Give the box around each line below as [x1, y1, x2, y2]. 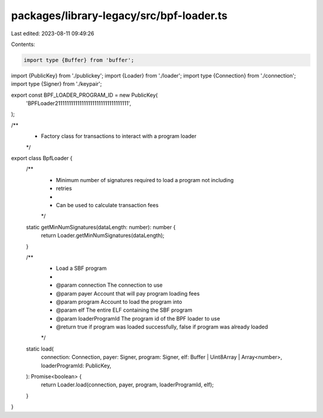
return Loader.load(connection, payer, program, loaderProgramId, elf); [41, 381, 214, 388]
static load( [26, 345, 54, 352]
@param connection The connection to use [56, 281, 163, 289]
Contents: [11, 41, 35, 48]
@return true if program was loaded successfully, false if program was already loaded [56, 323, 269, 331]
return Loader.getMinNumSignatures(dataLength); [41, 232, 164, 239]
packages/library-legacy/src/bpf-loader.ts [11, 9, 228, 22]
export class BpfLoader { [11, 155, 73, 162]
